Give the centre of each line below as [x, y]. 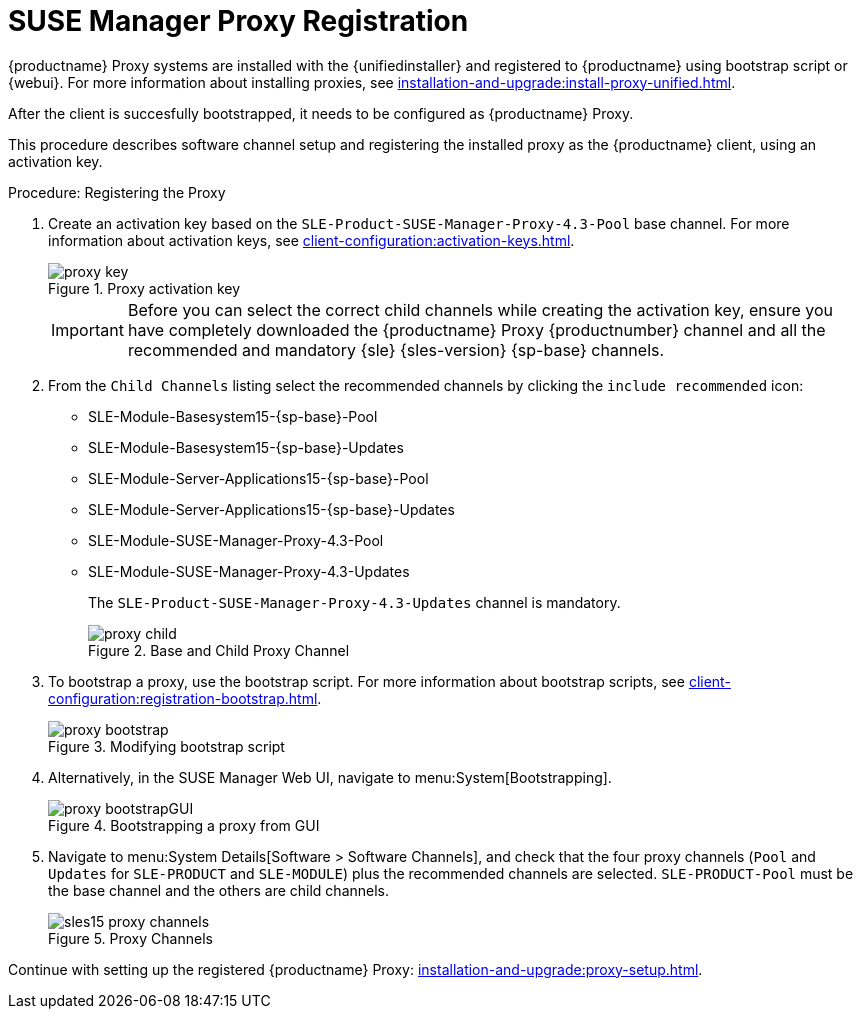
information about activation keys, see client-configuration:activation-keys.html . [311, 240]
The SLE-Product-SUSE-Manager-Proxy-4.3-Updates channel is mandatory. [354, 602]
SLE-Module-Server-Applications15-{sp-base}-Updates [271, 509]
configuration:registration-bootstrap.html [183, 698]
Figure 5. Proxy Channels [130, 938]
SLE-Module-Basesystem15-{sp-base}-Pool [233, 416]
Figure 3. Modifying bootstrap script [166, 746]
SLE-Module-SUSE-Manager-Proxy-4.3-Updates [249, 571]
